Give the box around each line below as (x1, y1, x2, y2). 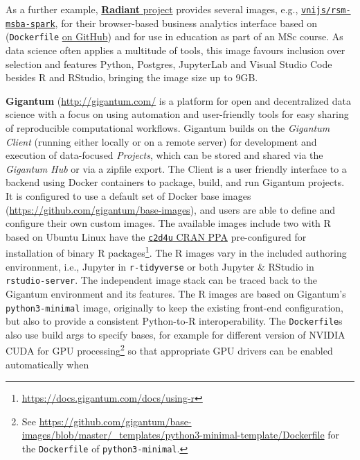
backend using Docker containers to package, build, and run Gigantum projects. (6, 175, 345, 189)
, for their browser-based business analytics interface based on (55, 15, 317, 30)
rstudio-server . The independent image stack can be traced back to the (6, 273, 317, 287)
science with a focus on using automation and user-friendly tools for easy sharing (6, 107, 349, 121)
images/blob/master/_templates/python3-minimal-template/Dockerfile (21, 427, 325, 442)
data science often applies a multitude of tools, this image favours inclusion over (6, 42, 345, 57)
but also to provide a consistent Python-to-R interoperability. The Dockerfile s (6, 314, 343, 328)
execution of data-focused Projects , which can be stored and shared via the (6, 148, 323, 162)
